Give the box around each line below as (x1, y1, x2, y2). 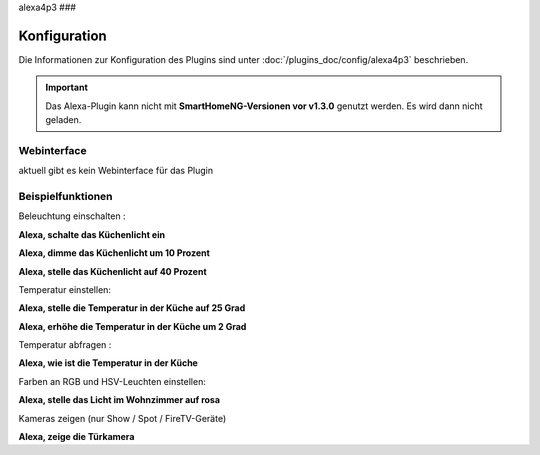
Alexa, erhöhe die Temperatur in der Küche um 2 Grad (18, 320, 247, 332)
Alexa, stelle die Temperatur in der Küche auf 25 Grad (18, 302, 246, 314)
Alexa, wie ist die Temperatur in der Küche (18, 357, 199, 369)
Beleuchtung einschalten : (18, 210, 126, 222)
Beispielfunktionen (18, 189, 114, 203)
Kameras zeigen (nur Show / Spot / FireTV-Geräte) (18, 412, 227, 424)
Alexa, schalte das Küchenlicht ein (18, 228, 165, 240)
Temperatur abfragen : (18, 339, 112, 351)
